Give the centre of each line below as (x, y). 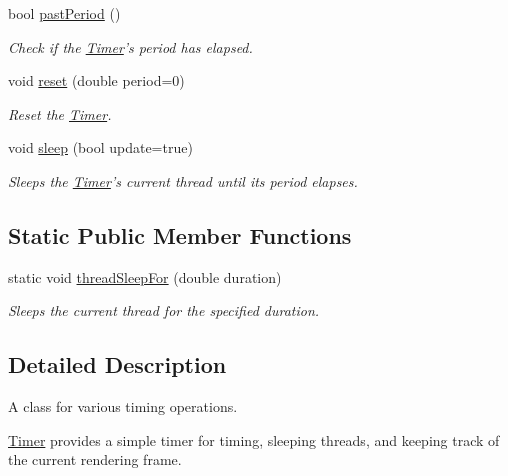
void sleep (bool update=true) (100, 147)
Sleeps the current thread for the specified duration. (164, 310)
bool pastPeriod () (64, 13)
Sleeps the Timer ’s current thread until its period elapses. (183, 180)
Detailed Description (117, 364)
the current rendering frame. (95, 459)
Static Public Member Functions (180, 234)
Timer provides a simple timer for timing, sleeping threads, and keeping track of (254, 439)
